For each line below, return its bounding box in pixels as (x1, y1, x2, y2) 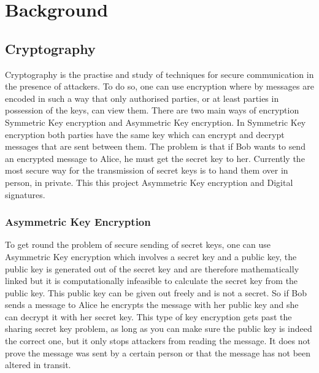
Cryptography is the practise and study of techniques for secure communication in (5, 67, 314, 80)
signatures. (5, 188, 45, 201)
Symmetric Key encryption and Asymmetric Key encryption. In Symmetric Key (5, 115, 306, 128)
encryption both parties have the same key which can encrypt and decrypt (5, 128, 285, 140)
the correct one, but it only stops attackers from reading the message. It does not (5, 334, 310, 347)
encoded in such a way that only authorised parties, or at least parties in (5, 91, 279, 104)
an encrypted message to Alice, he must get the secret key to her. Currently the (5, 152, 305, 164)
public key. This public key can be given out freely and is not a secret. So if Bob (5, 286, 307, 299)
